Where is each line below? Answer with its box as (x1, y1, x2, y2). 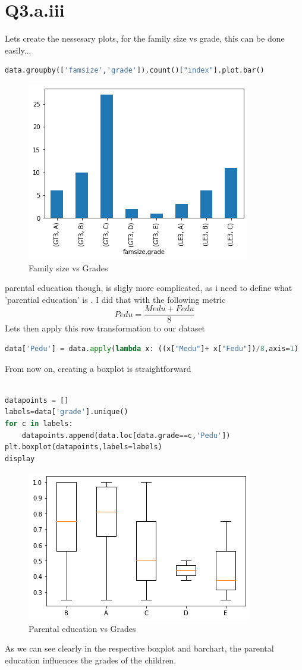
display (5, 454, 35, 463)
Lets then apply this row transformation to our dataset (5, 322, 206, 334)
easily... (5, 43, 32, 56)
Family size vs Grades (29, 261, 108, 274)
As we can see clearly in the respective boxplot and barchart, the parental (5, 642, 274, 655)
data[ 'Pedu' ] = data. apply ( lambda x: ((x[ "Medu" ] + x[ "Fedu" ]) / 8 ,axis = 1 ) (5, 344, 299, 353)
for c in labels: (5, 419, 73, 428)
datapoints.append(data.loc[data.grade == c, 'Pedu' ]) (21, 431, 231, 440)
